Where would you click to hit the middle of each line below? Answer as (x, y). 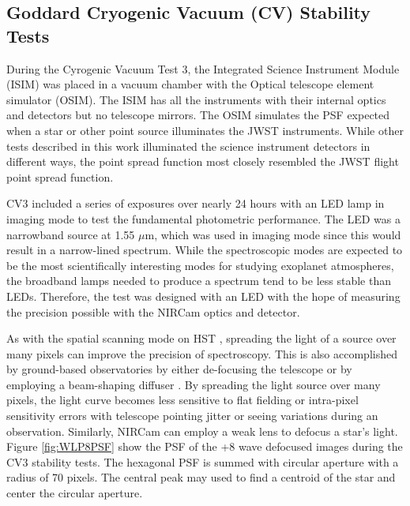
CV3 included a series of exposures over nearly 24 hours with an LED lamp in (196, 203)
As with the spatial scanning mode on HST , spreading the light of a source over (201, 338)
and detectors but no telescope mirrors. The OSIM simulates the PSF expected (198, 115)
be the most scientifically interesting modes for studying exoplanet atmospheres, (200, 265)
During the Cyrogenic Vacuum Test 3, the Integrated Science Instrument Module (203, 68)
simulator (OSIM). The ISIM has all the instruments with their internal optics (196, 99)
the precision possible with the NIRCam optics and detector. (153, 311)
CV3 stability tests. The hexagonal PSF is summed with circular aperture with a (203, 461)
